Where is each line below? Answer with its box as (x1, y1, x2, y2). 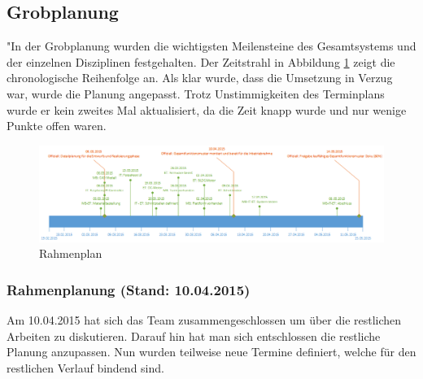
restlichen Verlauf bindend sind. (7, 359, 164, 376)
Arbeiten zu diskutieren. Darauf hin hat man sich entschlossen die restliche (7, 327, 381, 344)
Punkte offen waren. (7, 117, 107, 134)
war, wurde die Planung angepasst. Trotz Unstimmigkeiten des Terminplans (7, 85, 385, 102)
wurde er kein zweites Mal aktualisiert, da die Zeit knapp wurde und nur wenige (7, 101, 407, 118)
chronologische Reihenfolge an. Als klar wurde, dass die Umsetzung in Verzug (7, 69, 393, 86)
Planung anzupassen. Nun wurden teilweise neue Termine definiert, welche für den (7, 343, 416, 360)
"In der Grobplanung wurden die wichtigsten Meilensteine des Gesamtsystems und (7, 37, 416, 54)
